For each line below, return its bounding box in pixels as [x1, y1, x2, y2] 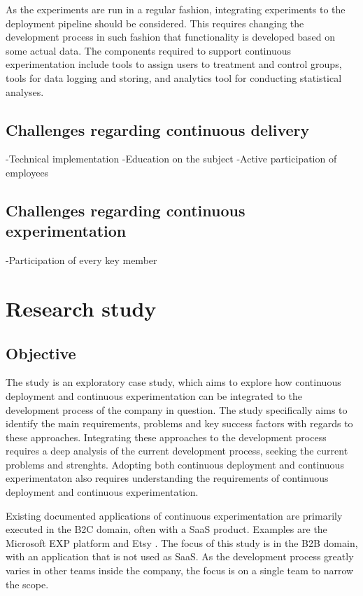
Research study [6, 293, 157, 322]
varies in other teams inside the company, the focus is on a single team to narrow [6, 563, 354, 578]
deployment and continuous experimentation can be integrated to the [6, 388, 303, 403]
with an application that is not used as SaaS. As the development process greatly [6, 549, 354, 564]
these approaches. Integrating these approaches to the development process [6, 429, 327, 444]
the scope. [6, 576, 49, 591]
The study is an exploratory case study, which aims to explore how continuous [6, 375, 341, 389]
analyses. [6, 84, 44, 99]
